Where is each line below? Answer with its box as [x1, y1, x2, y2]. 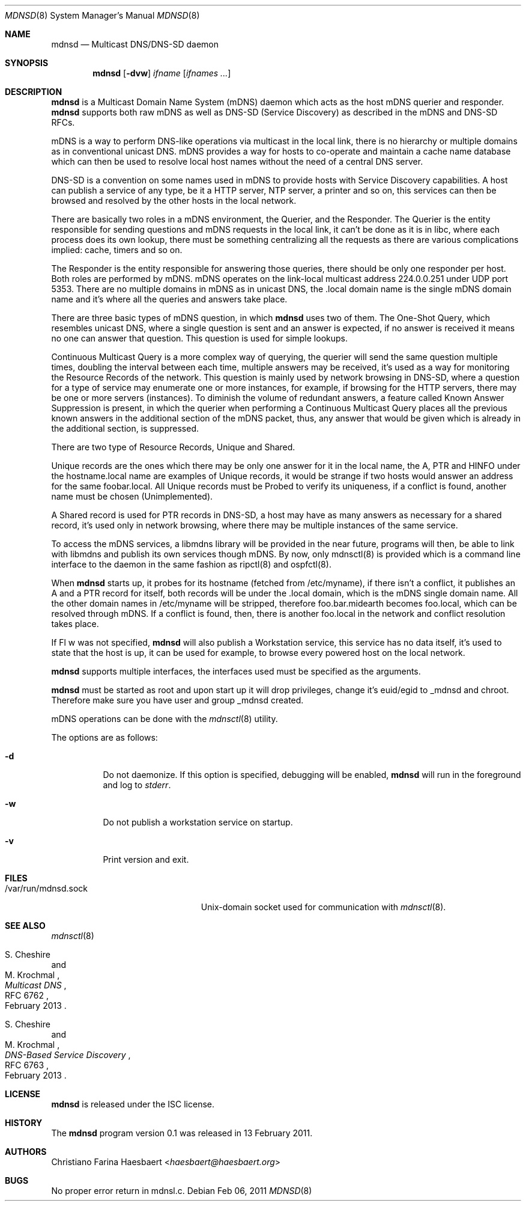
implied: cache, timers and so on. [51, 245, 183, 255]
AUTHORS [5, 1146, 47, 1157]
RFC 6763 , [5, 1060, 49, 1070]
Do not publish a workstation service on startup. [103, 817, 293, 827]
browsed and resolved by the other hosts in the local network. [51, 195, 297, 206]
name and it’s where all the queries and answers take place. [51, 294, 288, 304]
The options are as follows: [51, 732, 158, 742]
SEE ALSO [5, 920, 46, 931]
